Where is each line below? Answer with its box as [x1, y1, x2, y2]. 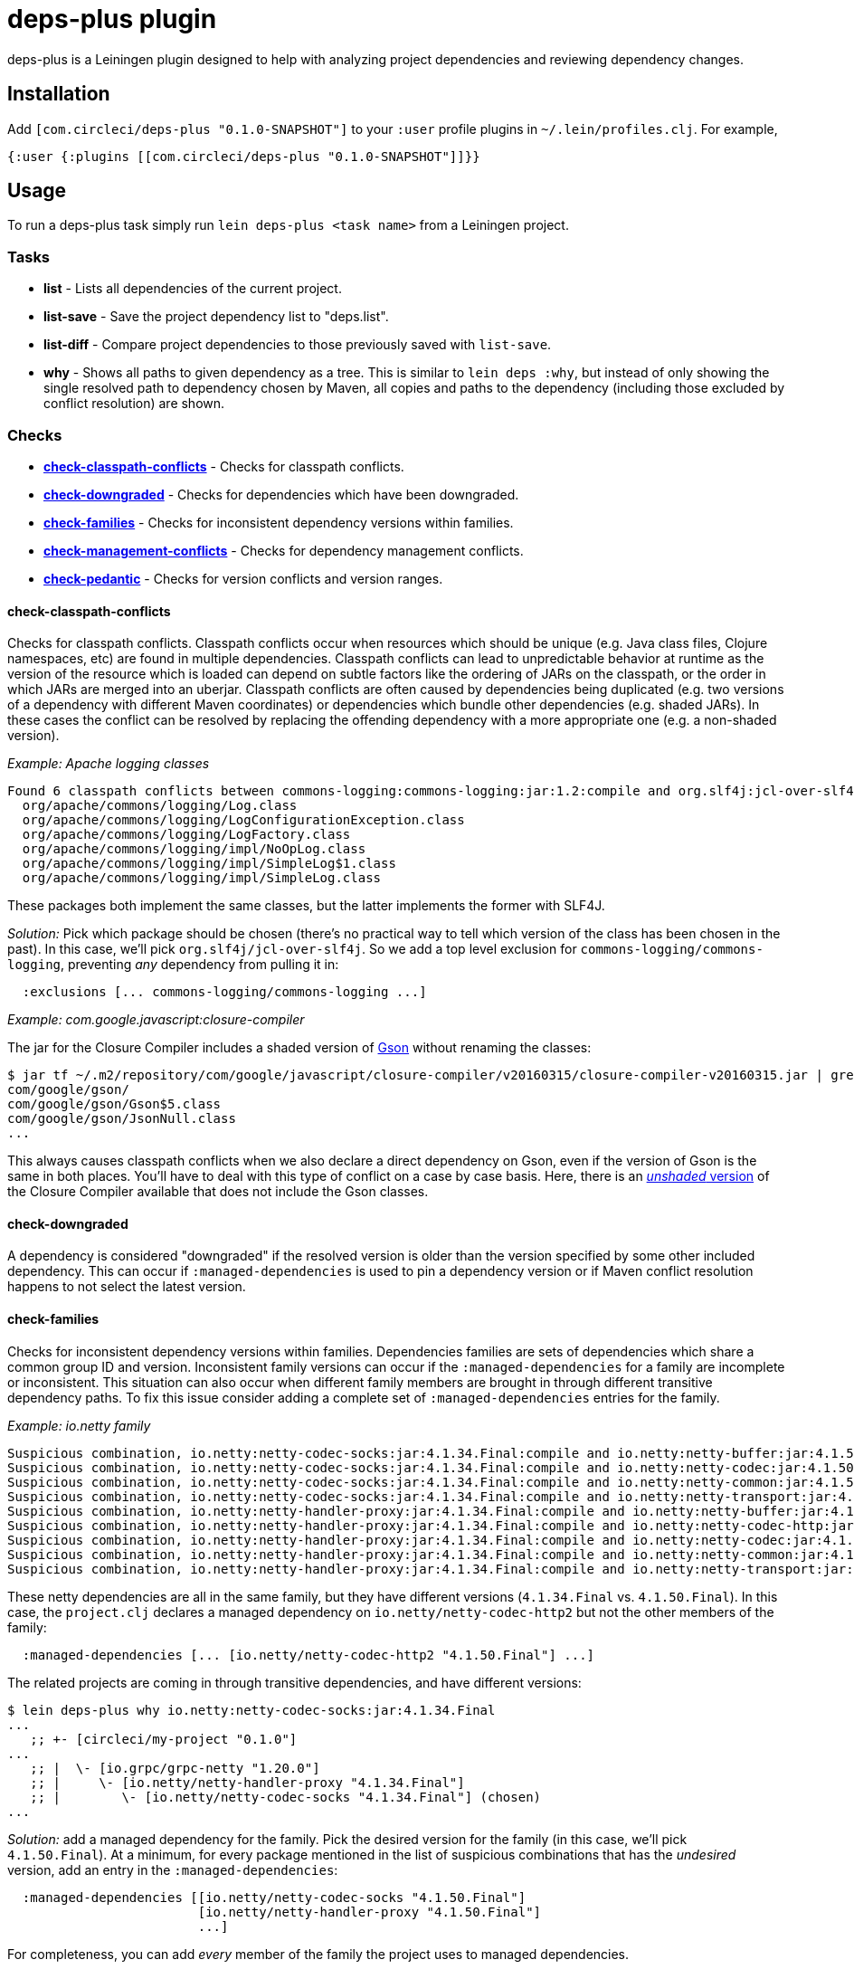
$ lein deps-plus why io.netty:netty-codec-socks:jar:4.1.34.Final [7, 1702, 496, 1717]
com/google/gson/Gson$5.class [7, 1097, 222, 1112]
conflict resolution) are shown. [43, 395, 225, 412]
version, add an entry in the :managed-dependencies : [7, 1861, 338, 1878]
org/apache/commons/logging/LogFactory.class [22, 827, 351, 842]
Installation [7, 82, 110, 106]
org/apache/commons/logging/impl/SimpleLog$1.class [22, 856, 396, 871]
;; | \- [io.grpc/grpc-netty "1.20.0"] [30, 1760, 320, 1775]
